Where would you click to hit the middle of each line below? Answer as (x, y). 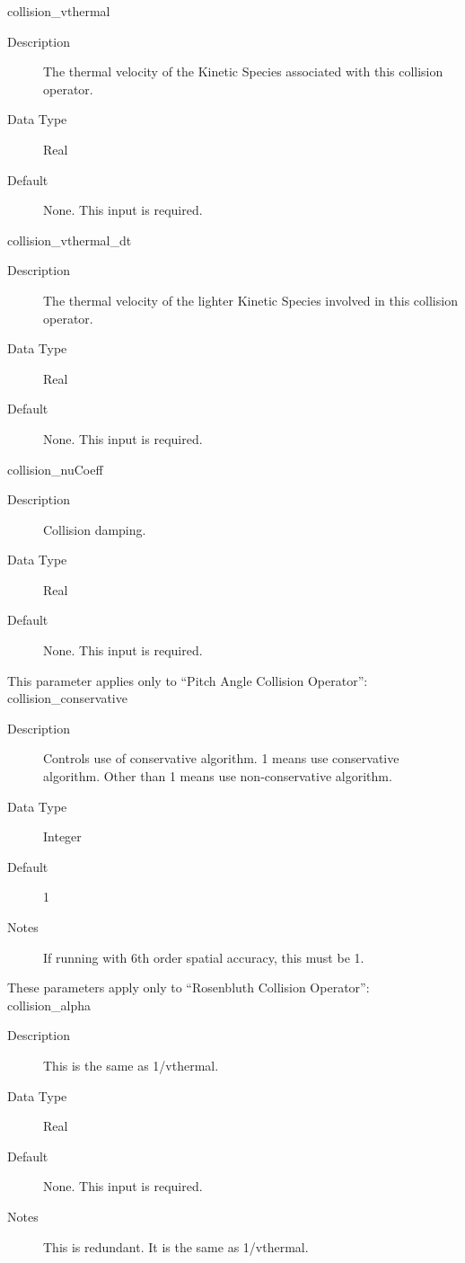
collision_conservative (67, 698)
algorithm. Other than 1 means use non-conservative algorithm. (218, 776)
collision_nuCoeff (55, 469)
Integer (62, 836)
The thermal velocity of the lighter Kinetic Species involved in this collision (250, 300)
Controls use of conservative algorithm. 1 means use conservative (221, 758)
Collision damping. (95, 529)
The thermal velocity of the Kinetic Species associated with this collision (243, 71)
